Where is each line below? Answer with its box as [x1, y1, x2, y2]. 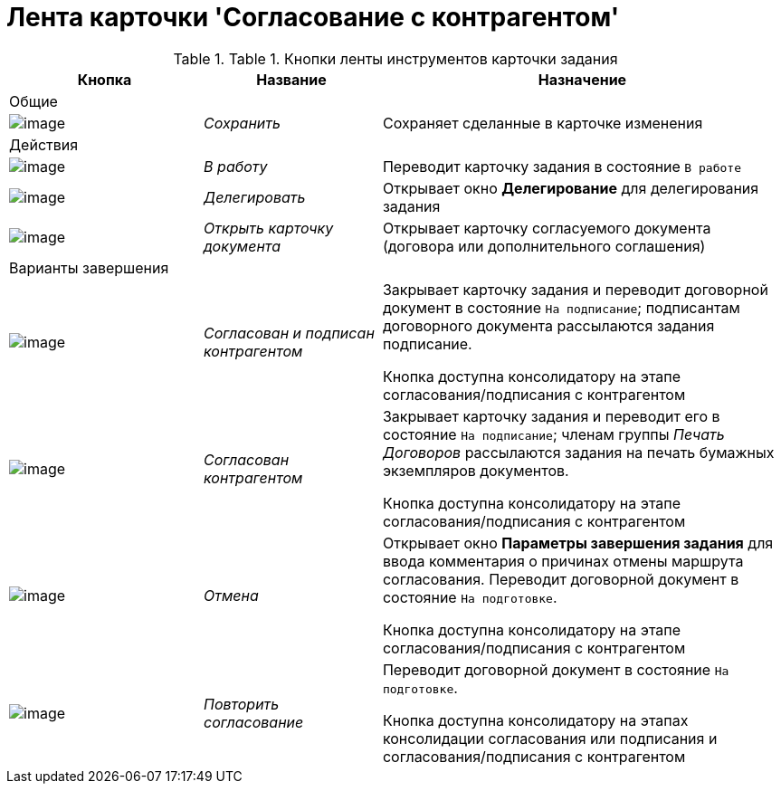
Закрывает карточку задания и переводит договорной [382, 280, 768, 299]
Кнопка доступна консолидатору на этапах [382, 710, 689, 729]
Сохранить [204, 113, 281, 132]
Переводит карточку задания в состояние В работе [382, 157, 741, 176]
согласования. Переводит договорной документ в [382, 569, 739, 588]
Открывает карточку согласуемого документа [382, 218, 711, 237]
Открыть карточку [204, 218, 334, 237]
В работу [204, 157, 268, 176]
